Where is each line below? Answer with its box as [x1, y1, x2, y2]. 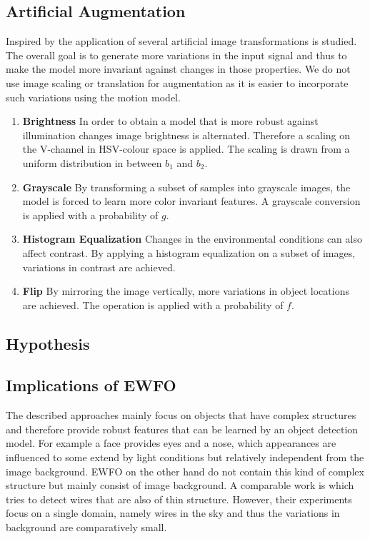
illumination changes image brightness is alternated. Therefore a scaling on [22, 127, 351, 142]
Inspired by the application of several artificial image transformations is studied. [6, 34, 357, 49]
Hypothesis [6, 332, 90, 354]
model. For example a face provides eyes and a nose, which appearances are [6, 435, 336, 450]
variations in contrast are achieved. [22, 259, 176, 274]
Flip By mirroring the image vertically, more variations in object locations [22, 283, 349, 298]
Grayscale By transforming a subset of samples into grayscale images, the [22, 179, 351, 194]
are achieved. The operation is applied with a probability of [22, 297, 284, 312]
